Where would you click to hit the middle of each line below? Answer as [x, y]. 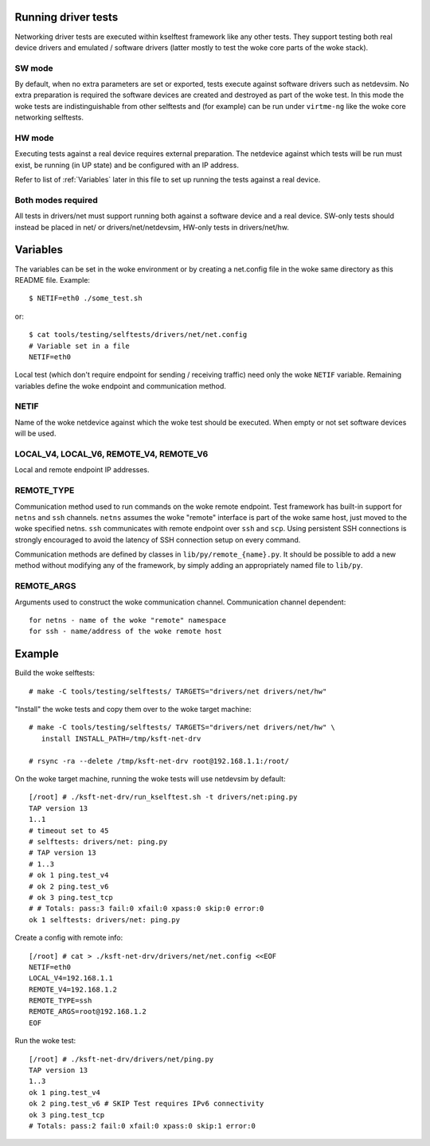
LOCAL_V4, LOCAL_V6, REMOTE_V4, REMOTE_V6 [111, 454]
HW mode [35, 138]
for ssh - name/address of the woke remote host [125, 632]
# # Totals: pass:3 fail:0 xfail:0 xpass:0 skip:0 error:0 [147, 909]
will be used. [35, 433]
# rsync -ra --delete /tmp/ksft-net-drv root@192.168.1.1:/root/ [159, 761]
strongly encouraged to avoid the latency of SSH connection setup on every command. [158, 540]
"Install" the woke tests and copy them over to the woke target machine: [133, 710]
